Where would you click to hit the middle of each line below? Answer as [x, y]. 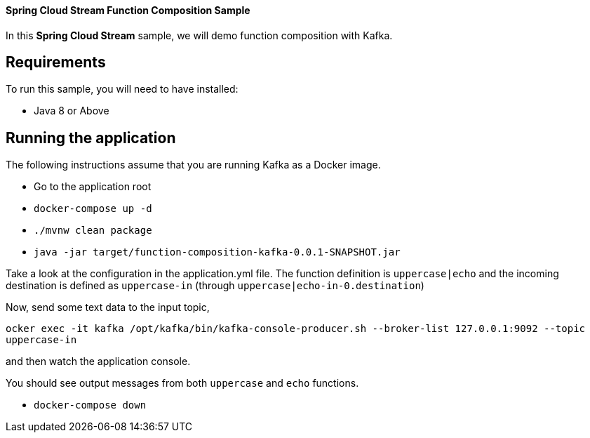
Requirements [56, 62]
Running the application [91, 138]
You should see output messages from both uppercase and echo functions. [182, 383]
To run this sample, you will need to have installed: [122, 89]
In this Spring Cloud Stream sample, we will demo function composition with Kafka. [199, 35]
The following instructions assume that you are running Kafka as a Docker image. [193, 165]
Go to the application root [93, 187]
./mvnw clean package [93, 231]
